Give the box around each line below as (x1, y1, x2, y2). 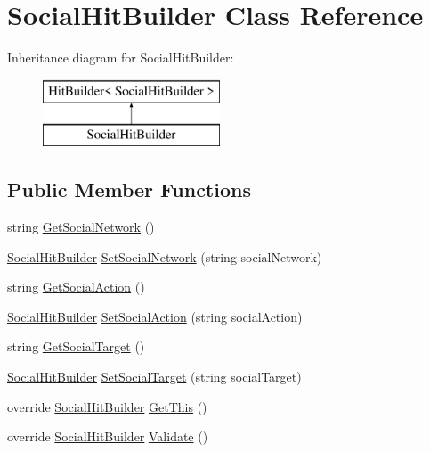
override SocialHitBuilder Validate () (7, 427, 208, 446)
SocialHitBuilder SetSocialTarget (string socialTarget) (7, 367, 302, 386)
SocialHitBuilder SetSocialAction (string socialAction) (7, 307, 303, 325)
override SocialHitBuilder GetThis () (7, 397, 207, 415)
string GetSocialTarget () (7, 337, 145, 356)
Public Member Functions (7, 176, 251, 203)
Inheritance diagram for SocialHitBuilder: (7, 48, 234, 67)
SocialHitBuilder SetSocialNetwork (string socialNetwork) (7, 247, 322, 266)
